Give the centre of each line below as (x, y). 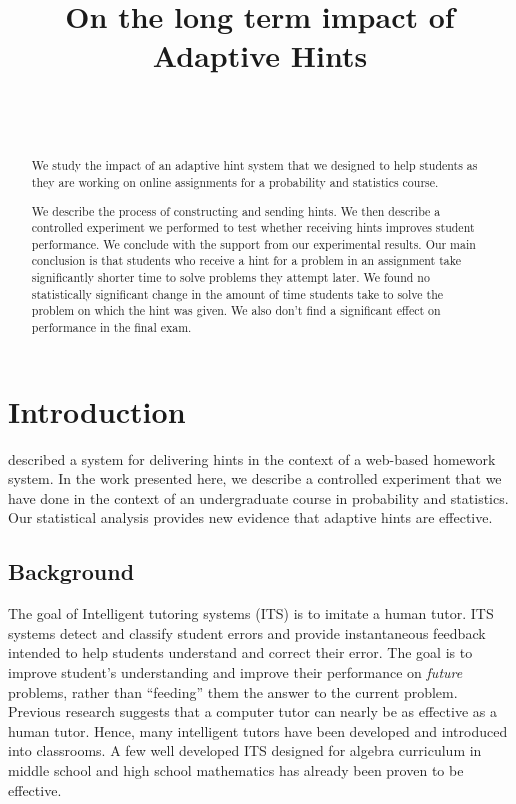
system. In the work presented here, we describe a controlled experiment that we (255, 478)
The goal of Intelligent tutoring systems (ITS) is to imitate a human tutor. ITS (251, 613)
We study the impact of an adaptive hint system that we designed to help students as (254, 165)
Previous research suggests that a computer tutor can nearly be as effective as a (252, 711)
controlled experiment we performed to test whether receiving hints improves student (253, 227)
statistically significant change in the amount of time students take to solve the (237, 293)
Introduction (97, 410)
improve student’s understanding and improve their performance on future (235, 672)
